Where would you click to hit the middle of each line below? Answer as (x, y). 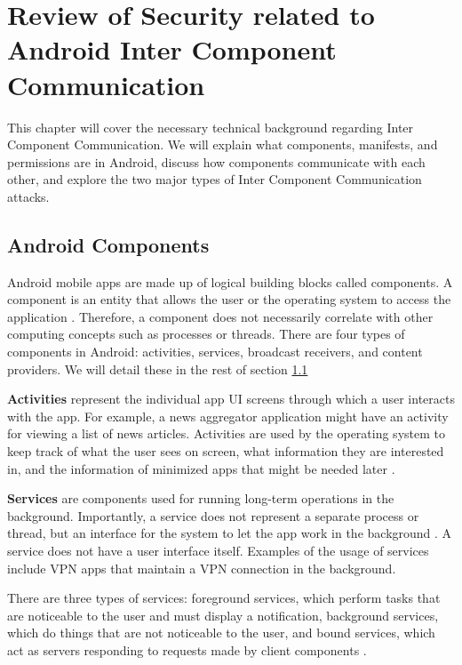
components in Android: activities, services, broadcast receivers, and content (215, 352)
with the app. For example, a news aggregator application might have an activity (228, 416)
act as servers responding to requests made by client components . (187, 649)
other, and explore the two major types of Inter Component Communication (215, 179)
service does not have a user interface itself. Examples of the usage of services (218, 550)
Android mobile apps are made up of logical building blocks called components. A (230, 281)
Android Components (108, 244)
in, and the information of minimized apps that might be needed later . (201, 468)
